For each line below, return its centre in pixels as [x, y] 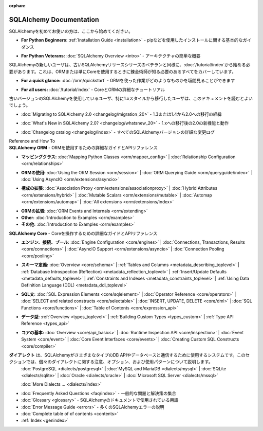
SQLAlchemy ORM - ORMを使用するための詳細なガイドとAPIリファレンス [83, 148]
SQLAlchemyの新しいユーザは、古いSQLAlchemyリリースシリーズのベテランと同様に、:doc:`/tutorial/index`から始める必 [130, 65]
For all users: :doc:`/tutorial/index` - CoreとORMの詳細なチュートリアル [93, 90]
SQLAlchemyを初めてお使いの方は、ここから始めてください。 [71, 31]
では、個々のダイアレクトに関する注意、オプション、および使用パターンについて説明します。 [119, 362]
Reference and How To [32, 141]
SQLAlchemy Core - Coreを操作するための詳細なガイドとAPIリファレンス [83, 233]
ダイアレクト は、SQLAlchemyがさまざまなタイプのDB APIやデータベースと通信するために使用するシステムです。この [127, 355]
